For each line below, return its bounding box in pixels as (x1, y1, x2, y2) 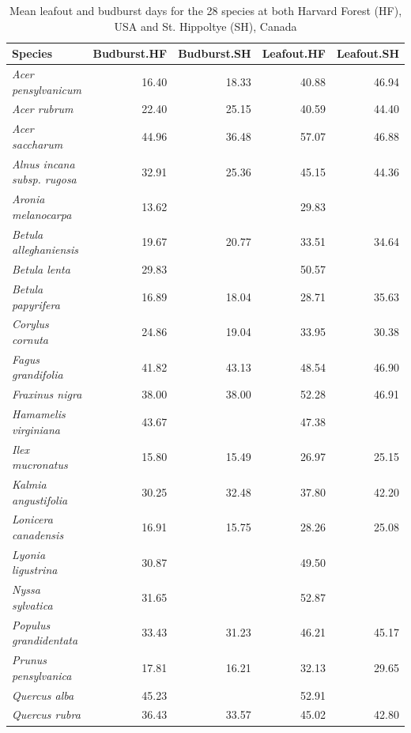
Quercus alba (12, 686, 74, 703)
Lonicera (12, 511, 53, 527)
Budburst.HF (92, 45, 168, 62)
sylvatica (12, 596, 53, 613)
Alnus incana (12, 155, 75, 172)
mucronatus (12, 456, 68, 473)
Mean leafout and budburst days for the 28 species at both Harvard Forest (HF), (9, 2, 402, 18)
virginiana (12, 421, 61, 437)
